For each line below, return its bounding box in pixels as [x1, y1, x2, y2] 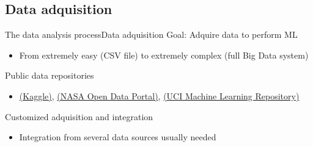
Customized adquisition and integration [5, 110, 153, 123]
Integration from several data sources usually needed [19, 131, 216, 143]
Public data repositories [5, 69, 94, 82]
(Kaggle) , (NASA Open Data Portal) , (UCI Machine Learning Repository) [19, 89, 300, 102]
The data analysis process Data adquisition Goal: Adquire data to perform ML [5, 28, 298, 41]
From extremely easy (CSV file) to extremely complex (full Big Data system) [19, 48, 309, 61]
